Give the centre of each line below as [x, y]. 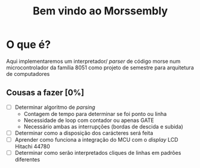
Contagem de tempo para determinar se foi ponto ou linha [95, 114]
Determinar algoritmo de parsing [55, 107]
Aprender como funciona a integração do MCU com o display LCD [96, 139]
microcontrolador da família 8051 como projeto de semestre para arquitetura [100, 68]
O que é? [28, 45]
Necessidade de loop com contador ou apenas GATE [89, 120]
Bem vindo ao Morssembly [100, 11]
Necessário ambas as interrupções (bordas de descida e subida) [103, 126]
